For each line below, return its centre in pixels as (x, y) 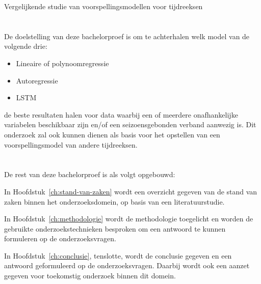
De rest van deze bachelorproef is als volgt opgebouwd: (90, 174)
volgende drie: (26, 46)
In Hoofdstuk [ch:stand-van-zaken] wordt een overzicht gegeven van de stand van (131, 191)
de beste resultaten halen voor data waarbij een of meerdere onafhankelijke (121, 114)
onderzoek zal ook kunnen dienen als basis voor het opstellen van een (112, 134)
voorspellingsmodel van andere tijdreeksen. (71, 144)
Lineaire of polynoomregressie (62, 63)
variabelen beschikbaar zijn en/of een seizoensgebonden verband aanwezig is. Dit (130, 124)
